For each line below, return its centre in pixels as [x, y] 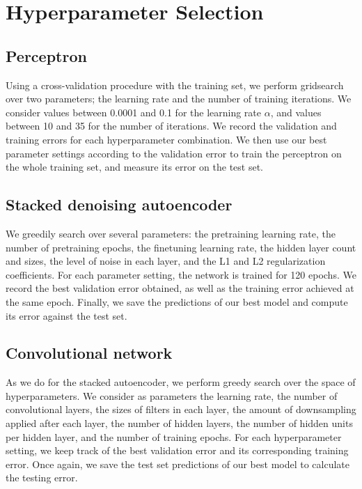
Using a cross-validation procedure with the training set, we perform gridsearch [175, 85]
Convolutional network [89, 353]
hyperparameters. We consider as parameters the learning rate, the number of [172, 395]
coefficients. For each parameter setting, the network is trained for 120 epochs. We [181, 274]
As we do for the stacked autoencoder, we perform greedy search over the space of [181, 382]
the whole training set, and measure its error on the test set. [134, 167]
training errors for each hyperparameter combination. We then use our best [166, 139]
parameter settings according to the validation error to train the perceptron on [174, 153]
